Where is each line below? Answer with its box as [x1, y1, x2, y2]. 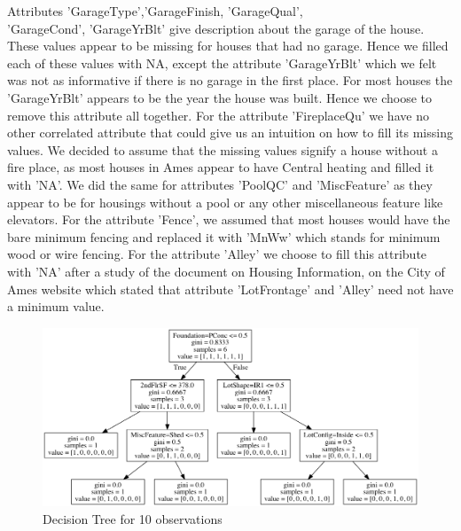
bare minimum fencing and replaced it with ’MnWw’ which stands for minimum [7, 227, 441, 246]
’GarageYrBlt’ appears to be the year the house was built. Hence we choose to [7, 88, 433, 106]
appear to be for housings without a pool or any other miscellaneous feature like [7, 192, 443, 211]
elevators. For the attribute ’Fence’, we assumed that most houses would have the [7, 210, 450, 229]
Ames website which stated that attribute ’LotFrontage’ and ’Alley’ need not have [7, 279, 454, 298]
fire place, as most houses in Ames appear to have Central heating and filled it [7, 158, 434, 176]
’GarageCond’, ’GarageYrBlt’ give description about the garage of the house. [7, 19, 425, 37]
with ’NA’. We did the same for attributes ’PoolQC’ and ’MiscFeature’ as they [7, 175, 433, 193]
